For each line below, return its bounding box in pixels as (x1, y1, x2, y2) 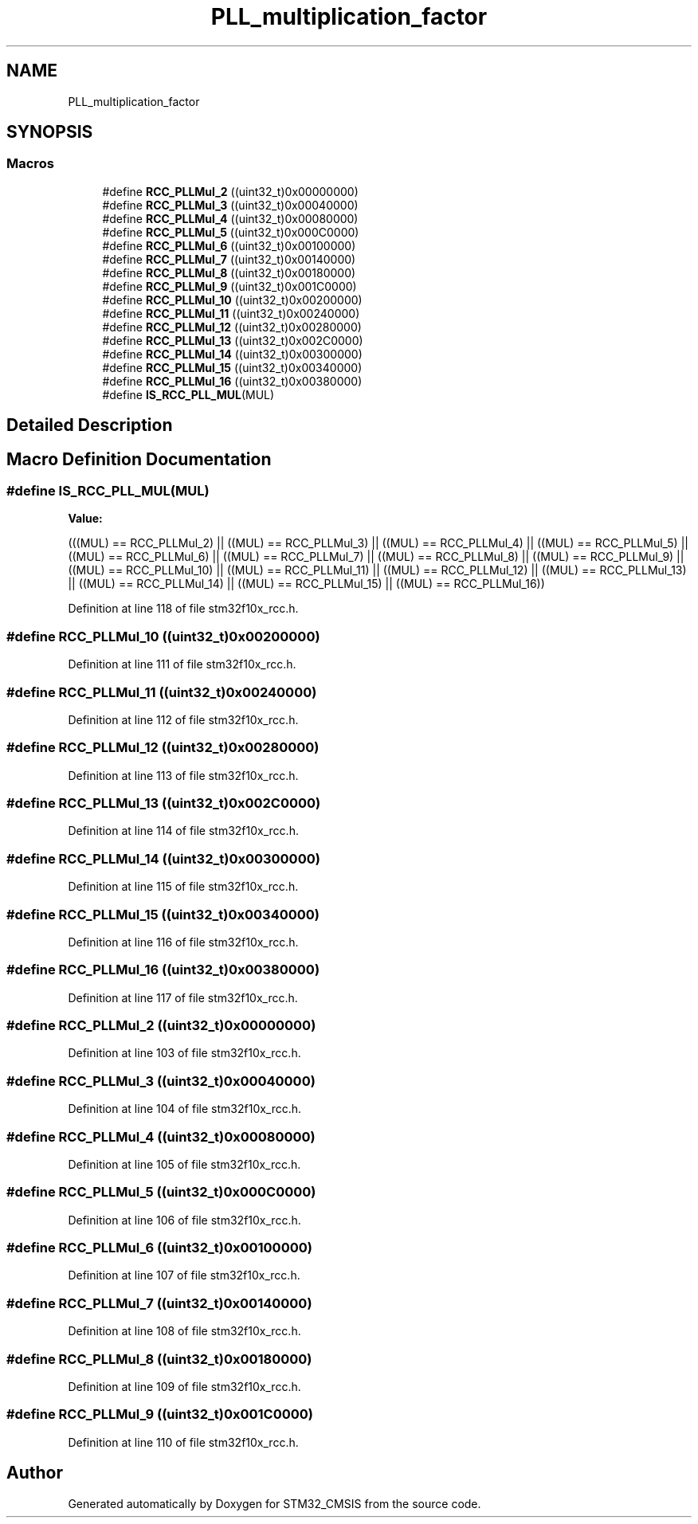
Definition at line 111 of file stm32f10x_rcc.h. (68, 657, 296, 672)
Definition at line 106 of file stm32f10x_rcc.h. (68, 1213, 301, 1227)
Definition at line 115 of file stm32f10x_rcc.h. (68, 880, 299, 894)
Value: (68, 511, 103, 526)
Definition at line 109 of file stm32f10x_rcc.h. (68, 1379, 301, 1393)
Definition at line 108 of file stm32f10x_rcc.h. (68, 1324, 301, 1338)
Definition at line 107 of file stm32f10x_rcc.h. (68, 1268, 300, 1283)
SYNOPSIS (6, 122, 93, 143)
